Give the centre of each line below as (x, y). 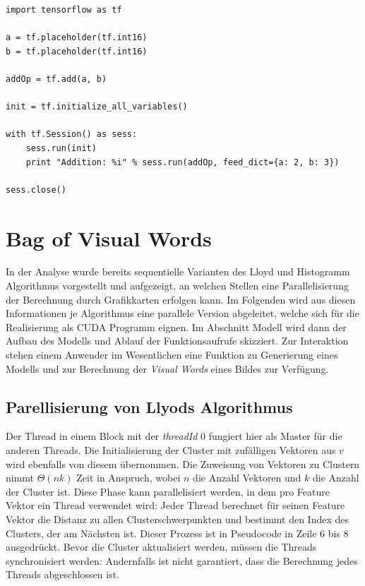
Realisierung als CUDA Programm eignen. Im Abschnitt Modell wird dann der (176, 327)
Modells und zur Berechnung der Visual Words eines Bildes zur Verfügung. (167, 368)
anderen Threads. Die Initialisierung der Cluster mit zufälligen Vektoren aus (171, 449)
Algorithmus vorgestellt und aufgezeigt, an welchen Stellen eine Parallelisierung (177, 286)
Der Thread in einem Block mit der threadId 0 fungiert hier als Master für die (174, 436)
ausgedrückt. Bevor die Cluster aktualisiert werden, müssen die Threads (161, 547)
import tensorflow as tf (64, 10)
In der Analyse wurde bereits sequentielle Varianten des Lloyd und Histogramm (178, 271)
